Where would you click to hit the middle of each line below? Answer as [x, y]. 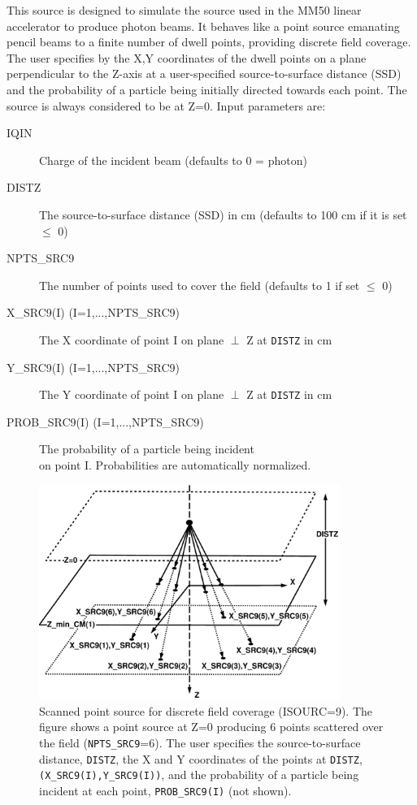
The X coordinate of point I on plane [132, 339]
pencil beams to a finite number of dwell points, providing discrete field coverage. [209, 42]
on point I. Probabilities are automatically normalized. [175, 465]
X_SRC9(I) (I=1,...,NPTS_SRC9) [93, 312]
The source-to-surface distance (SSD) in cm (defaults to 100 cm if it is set [223, 214]
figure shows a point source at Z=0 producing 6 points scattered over [211, 727]
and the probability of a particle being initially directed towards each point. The [207, 89]
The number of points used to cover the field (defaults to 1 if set [200, 285]
